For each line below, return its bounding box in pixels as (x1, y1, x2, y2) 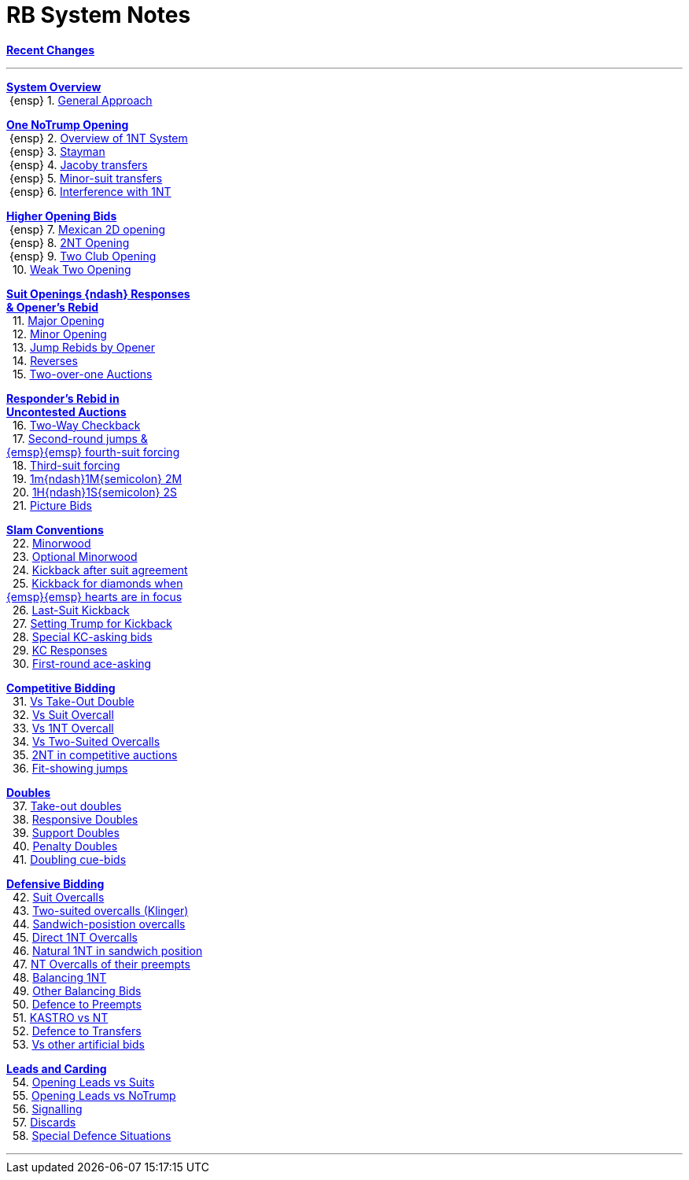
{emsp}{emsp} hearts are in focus (6, 589, 182, 603)
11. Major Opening (12, 313, 105, 327)
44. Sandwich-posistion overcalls (12, 916, 186, 931)
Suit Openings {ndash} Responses (6, 286, 190, 301)
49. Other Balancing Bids (12, 983, 142, 997)
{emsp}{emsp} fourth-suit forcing (6, 444, 180, 459)
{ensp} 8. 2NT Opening (9, 235, 130, 249)
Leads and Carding (6, 1061, 107, 1075)
